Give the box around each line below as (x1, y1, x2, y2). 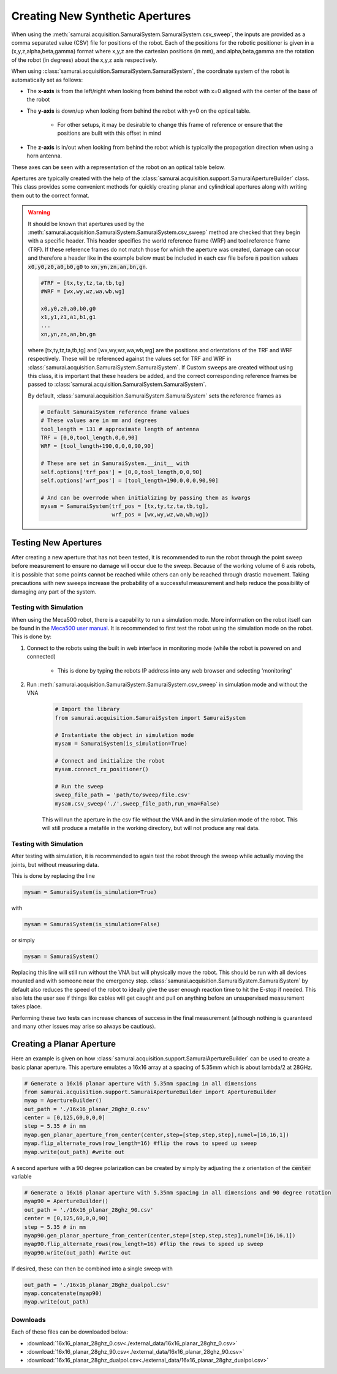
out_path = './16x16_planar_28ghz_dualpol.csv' (24, 1281, 170, 1288)
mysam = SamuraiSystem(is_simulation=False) (24, 921, 161, 927)
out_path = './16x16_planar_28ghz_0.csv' (24, 1106, 151, 1112)
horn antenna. (26, 152, 62, 159)
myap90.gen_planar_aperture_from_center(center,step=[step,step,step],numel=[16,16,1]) (24, 1232, 296, 1239)
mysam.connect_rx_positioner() (55, 766, 150, 773)
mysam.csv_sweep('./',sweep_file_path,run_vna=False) (55, 800, 220, 807)
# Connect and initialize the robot (55, 757, 165, 764)
